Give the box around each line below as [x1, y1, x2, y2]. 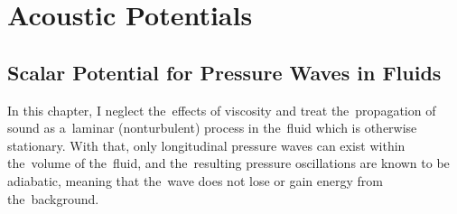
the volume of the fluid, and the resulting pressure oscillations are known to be [7, 154, 450, 172]
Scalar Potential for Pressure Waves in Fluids [7, 58, 442, 86]
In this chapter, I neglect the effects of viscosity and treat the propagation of [7, 100, 436, 119]
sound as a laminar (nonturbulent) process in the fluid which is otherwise [7, 118, 417, 137]
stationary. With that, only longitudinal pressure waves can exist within [7, 135, 406, 154]
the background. [7, 189, 99, 208]
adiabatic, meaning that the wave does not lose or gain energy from [7, 171, 383, 190]
